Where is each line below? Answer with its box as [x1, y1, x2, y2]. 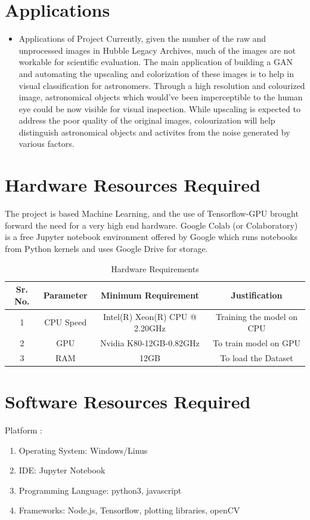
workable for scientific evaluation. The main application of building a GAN [18, 56, 293, 68]
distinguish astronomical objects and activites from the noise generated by [18, 125, 290, 138]
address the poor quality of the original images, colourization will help [18, 114, 275, 127]
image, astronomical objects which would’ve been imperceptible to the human [18, 91, 303, 103]
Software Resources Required [5, 389, 251, 414]
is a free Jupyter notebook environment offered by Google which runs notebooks [5, 230, 298, 243]
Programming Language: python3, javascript [18, 484, 182, 496]
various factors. [18, 137, 75, 150]
